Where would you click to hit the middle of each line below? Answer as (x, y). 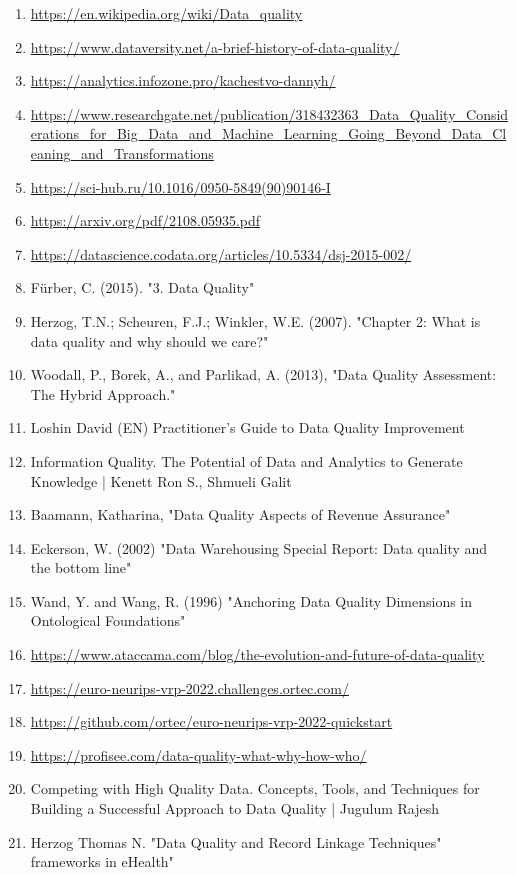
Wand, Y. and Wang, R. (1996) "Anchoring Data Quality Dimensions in (251, 600)
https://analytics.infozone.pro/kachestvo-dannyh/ (183, 80)
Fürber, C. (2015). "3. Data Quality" (142, 287)
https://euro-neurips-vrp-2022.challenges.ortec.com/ (189, 687)
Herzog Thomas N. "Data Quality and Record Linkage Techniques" (236, 841)
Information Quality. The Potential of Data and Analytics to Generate (246, 460)
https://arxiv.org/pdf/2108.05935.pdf (145, 220)
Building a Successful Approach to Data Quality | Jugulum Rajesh (235, 808)
